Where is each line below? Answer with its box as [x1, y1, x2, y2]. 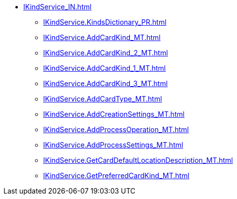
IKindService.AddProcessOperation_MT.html [43, 125, 189, 134]
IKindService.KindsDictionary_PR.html [43, 18, 167, 26]
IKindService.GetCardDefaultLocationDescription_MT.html [43, 156, 233, 164]
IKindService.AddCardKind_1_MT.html [43, 64, 166, 72]
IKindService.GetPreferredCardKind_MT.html [43, 171, 189, 180]
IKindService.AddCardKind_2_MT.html [43, 49, 168, 57]
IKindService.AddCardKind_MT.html [43, 33, 161, 42]
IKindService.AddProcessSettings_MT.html [43, 141, 183, 149]
